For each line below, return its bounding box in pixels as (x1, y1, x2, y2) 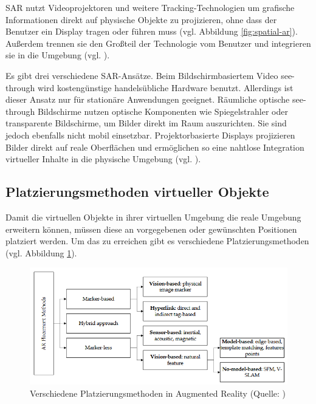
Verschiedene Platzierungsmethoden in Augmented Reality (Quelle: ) (30, 386, 286, 399)
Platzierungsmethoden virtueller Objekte (5, 182, 269, 201)
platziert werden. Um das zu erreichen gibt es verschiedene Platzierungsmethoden (5, 235, 309, 247)
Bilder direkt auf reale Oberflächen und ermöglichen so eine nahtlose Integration (5, 140, 304, 153)
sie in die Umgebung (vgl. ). (5, 49, 110, 61)
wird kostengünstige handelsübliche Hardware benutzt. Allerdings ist (37, 81, 294, 94)
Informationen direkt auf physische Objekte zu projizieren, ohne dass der (5, 13, 277, 26)
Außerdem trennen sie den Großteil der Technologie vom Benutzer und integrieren (5, 36, 311, 49)
